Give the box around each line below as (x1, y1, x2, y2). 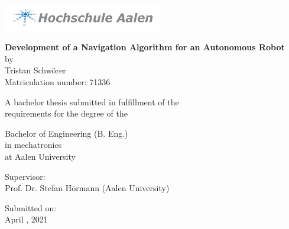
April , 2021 (5, 213, 48, 225)
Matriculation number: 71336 (5, 76, 111, 88)
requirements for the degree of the (5, 107, 128, 120)
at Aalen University (5, 150, 76, 162)
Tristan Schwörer (5, 64, 66, 76)
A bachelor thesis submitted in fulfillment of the (5, 95, 179, 108)
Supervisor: (5, 170, 46, 182)
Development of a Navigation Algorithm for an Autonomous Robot (5, 41, 285, 53)
